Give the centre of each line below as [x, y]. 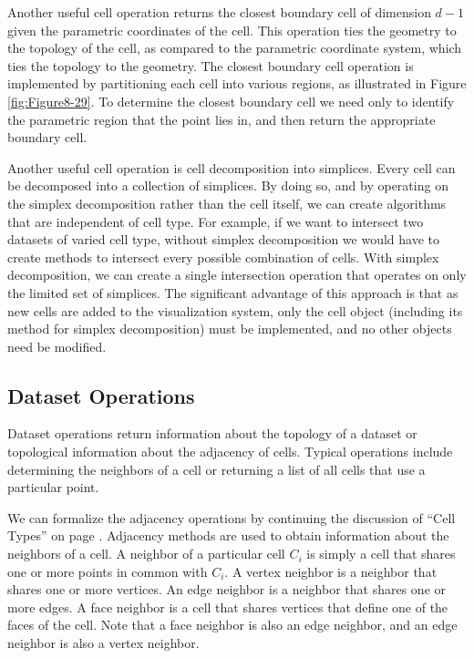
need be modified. [57, 346]
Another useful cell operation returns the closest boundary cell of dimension [219, 12]
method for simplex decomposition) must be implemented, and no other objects [230, 329]
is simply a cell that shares [381, 554]
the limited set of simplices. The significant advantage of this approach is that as [233, 292]
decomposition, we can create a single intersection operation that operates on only [237, 275]
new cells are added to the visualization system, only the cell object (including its [235, 310]
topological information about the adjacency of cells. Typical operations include [230, 452]
